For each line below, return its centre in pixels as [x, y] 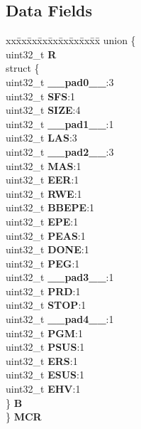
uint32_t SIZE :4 [43, 110]
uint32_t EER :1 [43, 180]
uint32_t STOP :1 [46, 305]
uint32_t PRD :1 [43, 291]
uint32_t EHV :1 [43, 389]
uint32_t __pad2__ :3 [60, 151]
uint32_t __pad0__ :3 [60, 81]
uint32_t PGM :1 [44, 333]
